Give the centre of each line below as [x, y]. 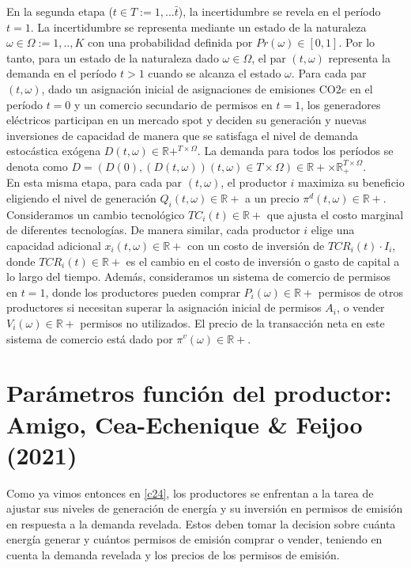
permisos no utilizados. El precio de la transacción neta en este [232, 322]
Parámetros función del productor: [199, 393]
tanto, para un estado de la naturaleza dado [113, 57]
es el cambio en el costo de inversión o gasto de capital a [263, 261]
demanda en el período [62, 73]
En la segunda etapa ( [60, 11]
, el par [269, 57]
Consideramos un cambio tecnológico [96, 214]
